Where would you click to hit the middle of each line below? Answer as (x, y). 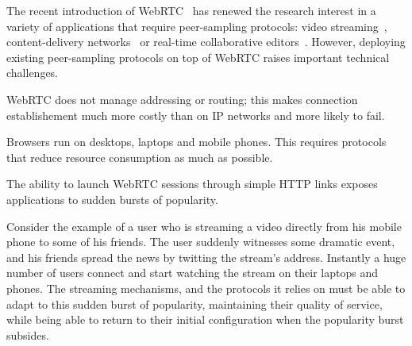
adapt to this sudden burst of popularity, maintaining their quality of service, (194, 304)
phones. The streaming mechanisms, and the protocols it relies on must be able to (206, 288)
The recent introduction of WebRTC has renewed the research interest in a (191, 10)
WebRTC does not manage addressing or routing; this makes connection (182, 99)
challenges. (33, 73)
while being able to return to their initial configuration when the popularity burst (205, 319)
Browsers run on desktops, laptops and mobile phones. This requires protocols (196, 142)
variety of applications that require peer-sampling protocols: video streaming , (197, 26)
